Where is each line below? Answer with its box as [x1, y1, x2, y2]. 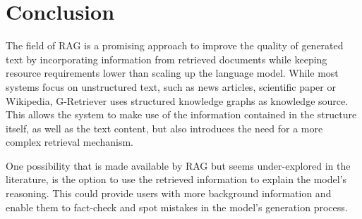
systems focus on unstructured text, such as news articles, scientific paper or [6, 79, 336, 94]
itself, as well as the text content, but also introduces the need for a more [6, 120, 323, 135]
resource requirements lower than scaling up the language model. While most [6, 65, 339, 80]
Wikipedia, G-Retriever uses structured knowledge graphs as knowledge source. [6, 93, 349, 108]
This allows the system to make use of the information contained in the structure [6, 107, 357, 122]
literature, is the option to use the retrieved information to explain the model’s [6, 172, 347, 187]
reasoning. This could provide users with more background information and [6, 186, 332, 201]
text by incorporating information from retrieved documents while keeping [6, 51, 327, 66]
